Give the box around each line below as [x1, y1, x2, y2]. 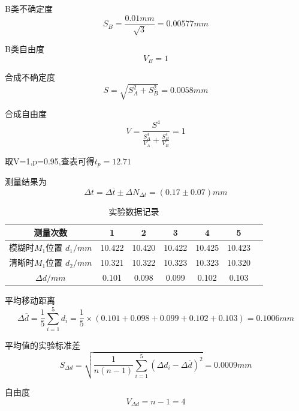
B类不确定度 [5, 2, 53, 14]
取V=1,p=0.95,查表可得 [5, 154, 95, 167]
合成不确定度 [5, 71, 55, 83]
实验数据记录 [108, 205, 159, 218]
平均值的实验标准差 [5, 338, 80, 351]
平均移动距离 [5, 294, 55, 307]
